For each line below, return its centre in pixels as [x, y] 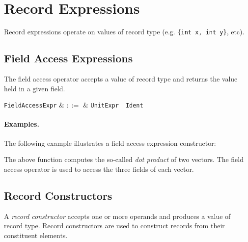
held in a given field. [35, 88]
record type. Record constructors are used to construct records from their [114, 226]
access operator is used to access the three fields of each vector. [99, 169]
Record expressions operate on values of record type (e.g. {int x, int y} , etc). [124, 32]
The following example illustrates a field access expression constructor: [110, 143]
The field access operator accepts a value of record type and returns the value [121, 78]
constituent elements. [36, 235]
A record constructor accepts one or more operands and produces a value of [117, 216]
